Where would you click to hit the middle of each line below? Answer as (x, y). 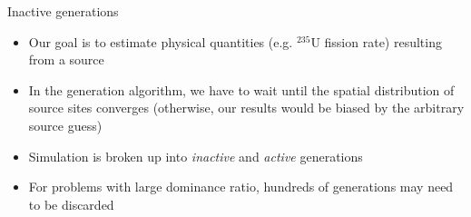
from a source (66, 59)
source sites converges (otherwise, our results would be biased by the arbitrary (246, 108)
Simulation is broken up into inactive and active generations (196, 156)
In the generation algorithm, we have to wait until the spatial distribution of (241, 89)
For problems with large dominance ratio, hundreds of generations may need (241, 187)
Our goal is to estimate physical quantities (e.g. (161, 41)
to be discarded (71, 204)
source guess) (65, 125)
